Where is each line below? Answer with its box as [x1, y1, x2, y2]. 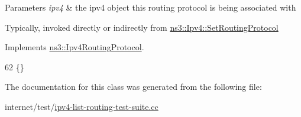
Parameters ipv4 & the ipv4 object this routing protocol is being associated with [5, 1, 296, 13]
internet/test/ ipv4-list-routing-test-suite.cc [5, 100, 158, 112]
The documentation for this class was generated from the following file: [5, 80, 262, 93]
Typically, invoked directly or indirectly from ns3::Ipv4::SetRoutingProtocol [5, 21, 279, 33]
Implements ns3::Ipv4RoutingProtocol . [5, 41, 144, 53]
